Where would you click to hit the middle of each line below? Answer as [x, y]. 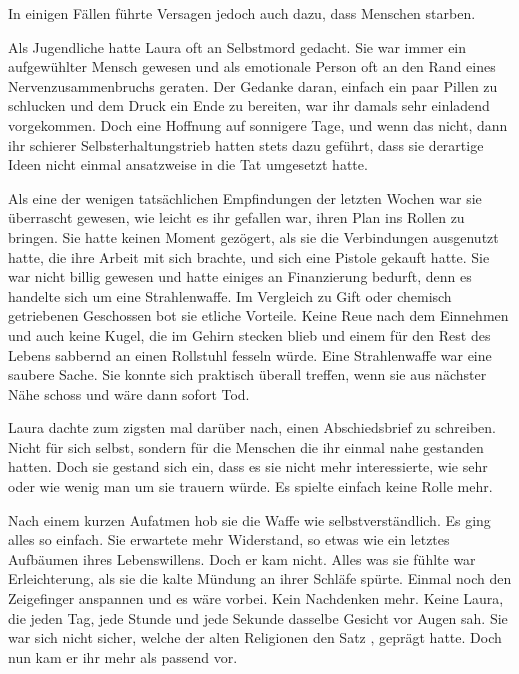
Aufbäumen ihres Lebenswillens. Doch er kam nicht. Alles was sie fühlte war [242, 558]
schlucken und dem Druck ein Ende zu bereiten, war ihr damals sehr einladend [249, 105]
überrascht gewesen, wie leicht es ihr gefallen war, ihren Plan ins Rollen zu [236, 217]
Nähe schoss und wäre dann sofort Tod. [129, 393]
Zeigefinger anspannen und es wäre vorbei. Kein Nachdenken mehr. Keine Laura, [256, 598]
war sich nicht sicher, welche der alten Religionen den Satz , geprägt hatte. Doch [255, 637]
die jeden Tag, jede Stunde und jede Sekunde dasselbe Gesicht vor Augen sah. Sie [258, 617]
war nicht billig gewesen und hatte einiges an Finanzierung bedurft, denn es [240, 276]
